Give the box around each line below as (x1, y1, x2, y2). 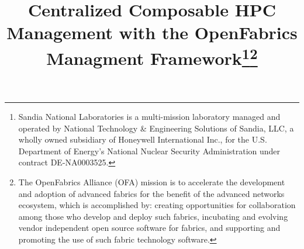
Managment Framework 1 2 (46, 43, 258, 70)
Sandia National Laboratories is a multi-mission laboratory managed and (18, 110, 281, 123)
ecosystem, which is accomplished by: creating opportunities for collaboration (18, 199, 296, 211)
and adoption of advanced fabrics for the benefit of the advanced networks (18, 187, 285, 199)
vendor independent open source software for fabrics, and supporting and (18, 222, 281, 234)
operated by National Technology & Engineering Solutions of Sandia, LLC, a (18, 122, 294, 134)
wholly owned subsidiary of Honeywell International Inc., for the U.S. (18, 133, 267, 146)
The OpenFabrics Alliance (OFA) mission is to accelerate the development (18, 176, 285, 188)
